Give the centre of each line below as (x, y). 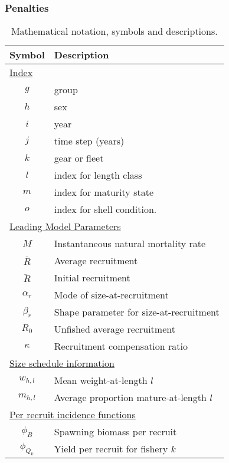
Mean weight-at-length (101, 380)
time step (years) (89, 141)
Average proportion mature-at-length (130, 398)
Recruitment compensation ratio (121, 346)
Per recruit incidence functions (73, 415)
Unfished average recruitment (114, 329)
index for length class (98, 175)
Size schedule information (62, 363)
